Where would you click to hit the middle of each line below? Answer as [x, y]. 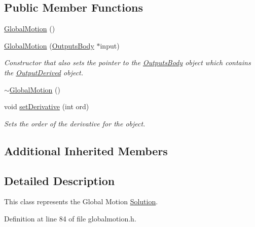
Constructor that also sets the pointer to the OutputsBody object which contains [128, 62]
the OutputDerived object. [44, 72]
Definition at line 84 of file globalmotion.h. [70, 218]
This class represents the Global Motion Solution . [81, 201]
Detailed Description [60, 180]
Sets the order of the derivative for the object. [75, 123]
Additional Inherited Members [86, 150]
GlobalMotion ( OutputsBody [49, 45]
